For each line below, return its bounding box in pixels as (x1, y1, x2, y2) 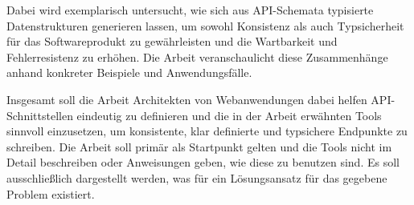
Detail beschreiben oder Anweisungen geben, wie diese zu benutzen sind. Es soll (6, 154, 400, 171)
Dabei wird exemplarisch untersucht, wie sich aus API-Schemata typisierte (6, 2, 374, 18)
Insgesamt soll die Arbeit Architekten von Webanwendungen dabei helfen (6, 90, 367, 107)
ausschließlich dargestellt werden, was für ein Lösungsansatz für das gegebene (6, 169, 387, 186)
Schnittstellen (6, 107, 73, 123)
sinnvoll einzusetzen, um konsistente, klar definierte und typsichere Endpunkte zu (6, 123, 408, 139)
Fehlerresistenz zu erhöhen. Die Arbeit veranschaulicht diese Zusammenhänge (6, 48, 388, 65)
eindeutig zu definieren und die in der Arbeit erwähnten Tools (76, 107, 382, 123)
